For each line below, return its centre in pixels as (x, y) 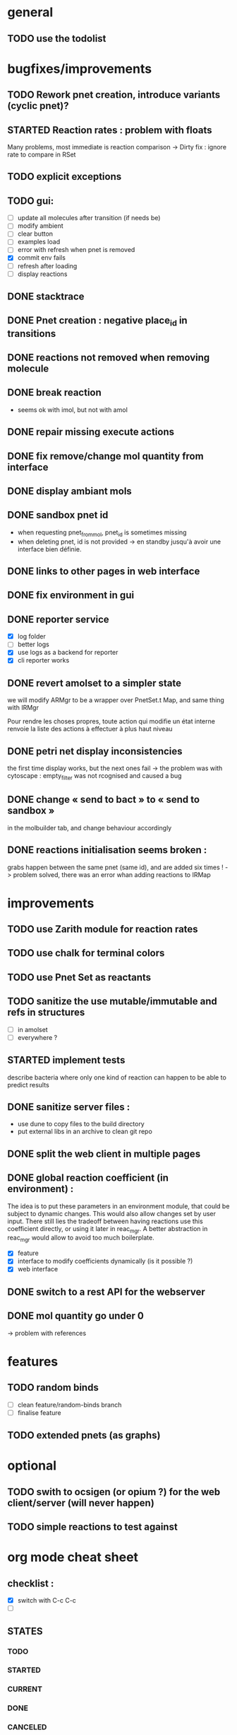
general (30, 12)
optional (32, 1466)
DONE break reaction (55, 393)
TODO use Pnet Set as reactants (79, 977)
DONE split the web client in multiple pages (104, 1153)
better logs (33, 644)
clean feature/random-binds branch (69, 1404)
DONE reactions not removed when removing (109, 358)
